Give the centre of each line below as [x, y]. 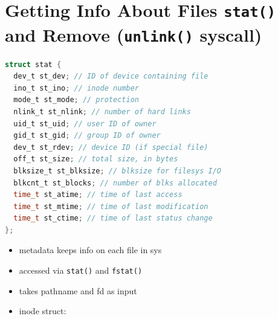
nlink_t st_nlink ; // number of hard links [102, 111]
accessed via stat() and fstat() [81, 270]
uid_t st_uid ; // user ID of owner [85, 124]
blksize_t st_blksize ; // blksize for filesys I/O [117, 171]
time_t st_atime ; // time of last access [98, 195]
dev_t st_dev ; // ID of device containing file [111, 76]
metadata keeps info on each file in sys [90, 250]
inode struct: [43, 311]
